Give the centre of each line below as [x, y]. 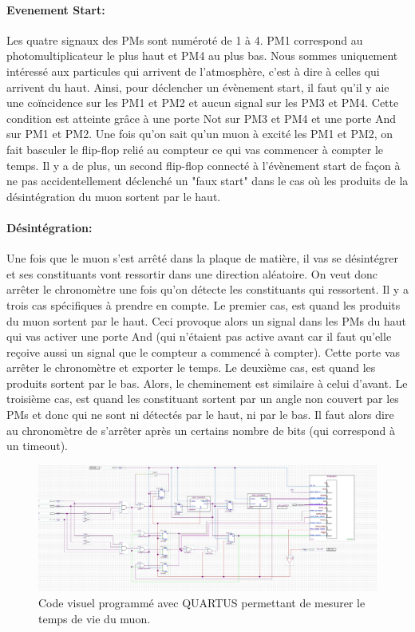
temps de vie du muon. [95, 618]
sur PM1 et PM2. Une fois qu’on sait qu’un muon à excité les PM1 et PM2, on [200, 134]
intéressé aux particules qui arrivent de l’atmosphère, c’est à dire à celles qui [193, 71]
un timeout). [38, 446]
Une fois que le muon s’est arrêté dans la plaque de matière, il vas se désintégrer [203, 258]
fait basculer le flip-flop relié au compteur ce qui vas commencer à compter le [195, 149]
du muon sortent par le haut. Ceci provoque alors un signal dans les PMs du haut [206, 320]
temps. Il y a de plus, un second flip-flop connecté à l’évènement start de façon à [204, 165]
